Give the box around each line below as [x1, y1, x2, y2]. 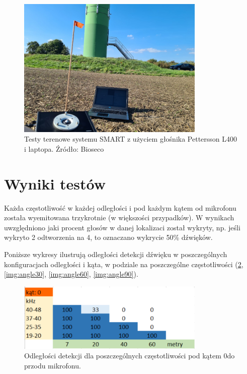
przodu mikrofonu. [24, 360, 81, 370]
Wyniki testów [4, 173, 106, 194]
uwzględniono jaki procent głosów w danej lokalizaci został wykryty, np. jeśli [4, 222, 240, 232]
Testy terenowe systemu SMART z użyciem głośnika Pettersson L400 [24, 134, 237, 144]
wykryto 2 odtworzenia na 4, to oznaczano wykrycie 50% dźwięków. [4, 232, 213, 242]
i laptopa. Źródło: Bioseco [24, 143, 104, 154]
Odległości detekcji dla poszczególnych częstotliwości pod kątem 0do [24, 350, 235, 361]
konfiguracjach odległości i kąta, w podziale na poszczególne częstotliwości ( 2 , [4, 259, 243, 269]
